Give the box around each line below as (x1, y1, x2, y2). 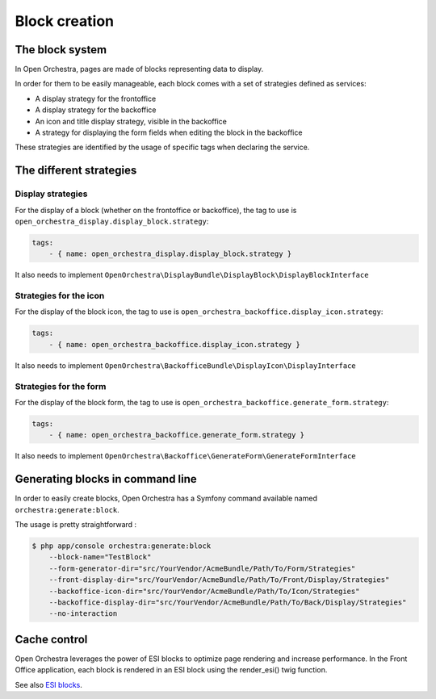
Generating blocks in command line (15, 472, 197, 486)
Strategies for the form (15, 380, 107, 391)
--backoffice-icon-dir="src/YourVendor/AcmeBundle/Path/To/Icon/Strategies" (48, 586, 360, 596)
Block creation (15, 12, 115, 30)
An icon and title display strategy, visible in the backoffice (35, 116, 228, 126)
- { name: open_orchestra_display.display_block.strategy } (48, 249, 292, 258)
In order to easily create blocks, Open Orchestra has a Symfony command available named (15, 493, 318, 504)
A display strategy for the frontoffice (35, 94, 157, 103)
